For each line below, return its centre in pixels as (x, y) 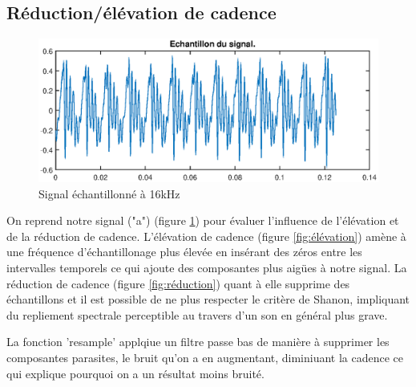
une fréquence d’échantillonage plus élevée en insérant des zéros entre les (184, 252)
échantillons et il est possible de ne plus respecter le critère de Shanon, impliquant (208, 299)
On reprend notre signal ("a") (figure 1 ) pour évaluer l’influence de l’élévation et (203, 220)
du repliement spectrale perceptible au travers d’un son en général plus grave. (197, 314)
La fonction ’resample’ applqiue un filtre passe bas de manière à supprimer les (198, 342)
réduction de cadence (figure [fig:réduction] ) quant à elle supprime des (178, 283)
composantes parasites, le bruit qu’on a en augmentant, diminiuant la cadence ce (205, 358)
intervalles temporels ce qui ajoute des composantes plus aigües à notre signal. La (207, 268)
